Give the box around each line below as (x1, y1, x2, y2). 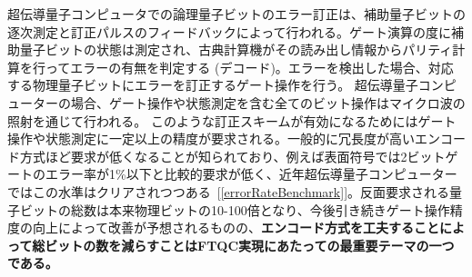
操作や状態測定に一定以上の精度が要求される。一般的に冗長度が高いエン (7, 129, 440, 148)
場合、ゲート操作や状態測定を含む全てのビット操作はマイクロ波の (70, 93, 466, 112)
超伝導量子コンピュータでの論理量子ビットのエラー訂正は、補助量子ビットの (7, 5, 466, 23)
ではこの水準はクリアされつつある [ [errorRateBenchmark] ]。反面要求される (7, 182, 450, 201)
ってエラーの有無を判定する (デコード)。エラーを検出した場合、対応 (45, 57, 454, 76)
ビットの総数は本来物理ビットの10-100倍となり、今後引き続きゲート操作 (19, 200, 450, 219)
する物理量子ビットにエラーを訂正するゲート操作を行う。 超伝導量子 (7, 75, 418, 94)
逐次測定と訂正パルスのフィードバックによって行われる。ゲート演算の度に (7, 22, 451, 41)
